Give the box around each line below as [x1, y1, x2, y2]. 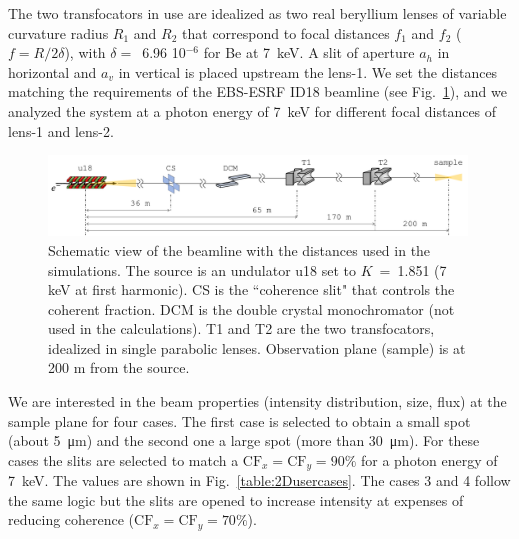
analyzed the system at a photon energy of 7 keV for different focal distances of [8, 100, 497, 121]
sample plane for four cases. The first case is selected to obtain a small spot [8, 410, 471, 431]
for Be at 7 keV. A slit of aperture [203, 42, 415, 63]
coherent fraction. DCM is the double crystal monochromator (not [48, 298, 455, 319]
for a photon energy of [360, 449, 498, 470]
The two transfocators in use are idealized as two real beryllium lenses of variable [8, 3, 507, 23]
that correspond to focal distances [182, 22, 390, 43]
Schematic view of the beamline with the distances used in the [48, 239, 431, 260]
